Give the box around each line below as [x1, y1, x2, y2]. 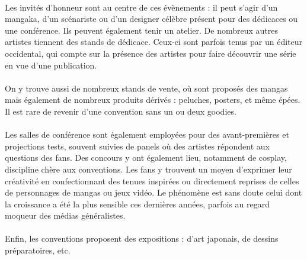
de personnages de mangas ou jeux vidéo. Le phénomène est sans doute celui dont [5, 186, 302, 199]
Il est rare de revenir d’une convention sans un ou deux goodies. [5, 105, 236, 117]
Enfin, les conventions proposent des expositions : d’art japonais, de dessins [5, 232, 279, 245]
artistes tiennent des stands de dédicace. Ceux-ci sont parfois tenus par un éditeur [5, 35, 303, 48]
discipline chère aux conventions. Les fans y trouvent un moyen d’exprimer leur [5, 162, 292, 175]
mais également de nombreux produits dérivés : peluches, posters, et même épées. [5, 93, 300, 106]
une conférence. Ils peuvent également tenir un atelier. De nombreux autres [5, 24, 278, 36]
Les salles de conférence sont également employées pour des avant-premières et [5, 128, 289, 141]
